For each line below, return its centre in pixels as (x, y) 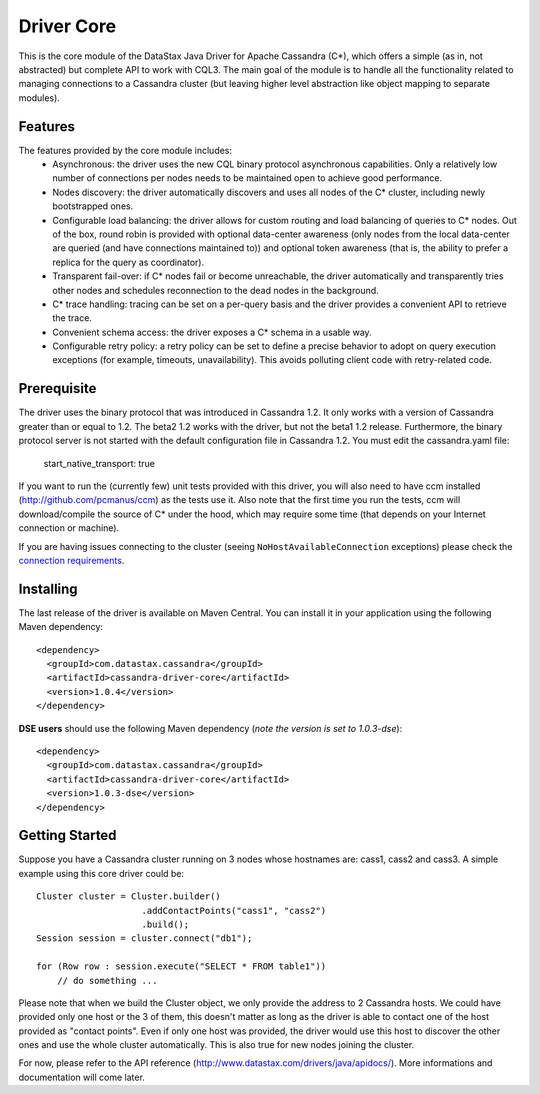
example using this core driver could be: (101, 873)
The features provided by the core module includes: (125, 150)
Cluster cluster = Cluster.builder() (129, 896)
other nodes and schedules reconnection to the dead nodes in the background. (215, 290)
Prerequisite (57, 388)
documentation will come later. (81, 1077)
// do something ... (107, 980)
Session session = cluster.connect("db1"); (144, 938)
